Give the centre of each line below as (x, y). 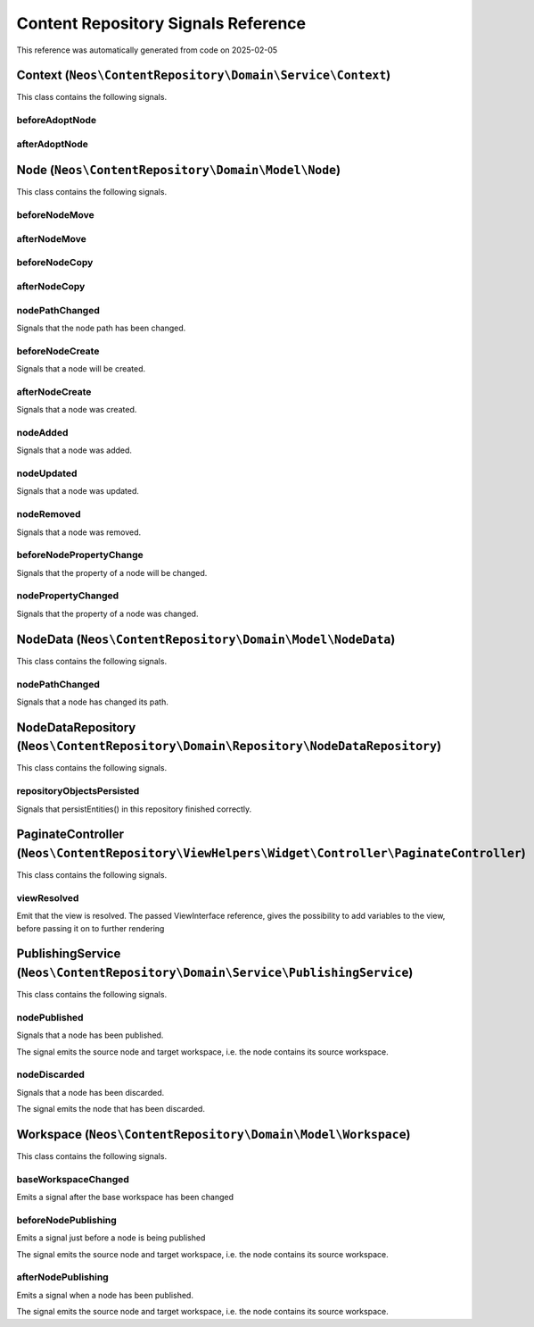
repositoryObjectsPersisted (78, 791)
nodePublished (50, 1017)
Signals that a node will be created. (81, 369)
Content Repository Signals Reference (161, 23)
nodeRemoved (49, 514)
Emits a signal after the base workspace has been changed (125, 1198)
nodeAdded (42, 432)
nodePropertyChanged (68, 596)
